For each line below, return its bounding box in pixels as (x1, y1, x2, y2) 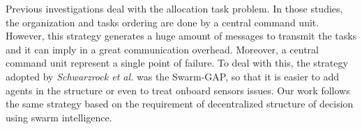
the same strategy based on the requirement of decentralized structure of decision (6, 96, 354, 111)
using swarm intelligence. (6, 110, 112, 124)
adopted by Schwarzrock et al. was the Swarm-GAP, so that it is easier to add (6, 69, 339, 83)
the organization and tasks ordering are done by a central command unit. (6, 15, 319, 29)
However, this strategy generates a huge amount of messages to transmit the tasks (6, 28, 357, 43)
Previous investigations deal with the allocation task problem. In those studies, (6, 1, 343, 15)
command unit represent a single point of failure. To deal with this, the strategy (6, 55, 348, 70)
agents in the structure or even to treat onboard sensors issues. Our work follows (6, 83, 350, 97)
